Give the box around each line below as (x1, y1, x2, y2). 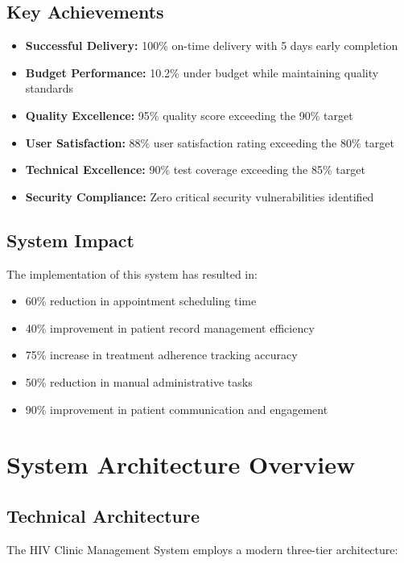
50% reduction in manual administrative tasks (25, 373, 253, 390)
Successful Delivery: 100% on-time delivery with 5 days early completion (25, 37, 398, 54)
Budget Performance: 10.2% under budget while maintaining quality (25, 64, 379, 81)
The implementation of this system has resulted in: (6, 265, 258, 282)
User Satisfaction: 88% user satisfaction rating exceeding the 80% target (25, 134, 394, 151)
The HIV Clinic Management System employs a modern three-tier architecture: (6, 540, 398, 557)
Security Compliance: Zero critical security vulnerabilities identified (25, 188, 374, 205)
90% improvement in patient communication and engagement (25, 400, 328, 417)
